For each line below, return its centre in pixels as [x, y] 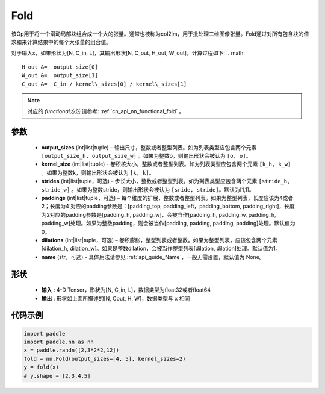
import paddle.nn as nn [59, 342]
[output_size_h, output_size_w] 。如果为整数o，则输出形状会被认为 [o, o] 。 [146, 156]
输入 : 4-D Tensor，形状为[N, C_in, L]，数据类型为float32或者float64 [126, 290]
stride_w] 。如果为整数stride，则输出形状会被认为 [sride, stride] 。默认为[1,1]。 [148, 189]
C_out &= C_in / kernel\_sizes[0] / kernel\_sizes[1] [104, 84]
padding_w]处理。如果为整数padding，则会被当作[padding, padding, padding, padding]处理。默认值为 [168, 224]
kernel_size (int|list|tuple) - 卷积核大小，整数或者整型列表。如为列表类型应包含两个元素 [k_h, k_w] [166, 164]
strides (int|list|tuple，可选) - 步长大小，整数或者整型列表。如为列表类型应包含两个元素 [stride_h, [166, 181]
